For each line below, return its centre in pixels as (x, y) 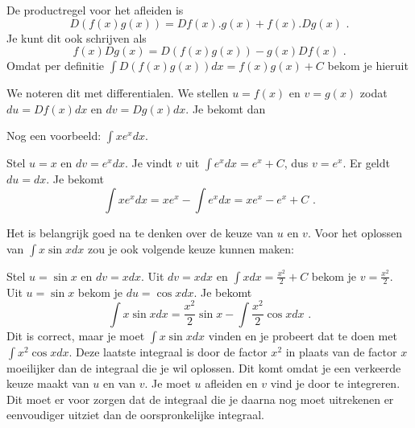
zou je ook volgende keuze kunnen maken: (191, 248)
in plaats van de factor (341, 351)
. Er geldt (366, 163)
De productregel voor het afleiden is (95, 10)
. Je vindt (148, 163)
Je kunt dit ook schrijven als (77, 37)
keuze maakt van (48, 383)
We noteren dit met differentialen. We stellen (118, 93)
